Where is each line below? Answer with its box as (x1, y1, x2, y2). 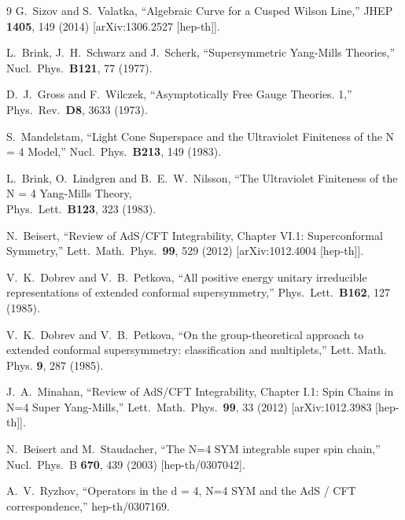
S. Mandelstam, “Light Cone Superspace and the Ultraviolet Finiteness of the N (6, 127, 395, 144)
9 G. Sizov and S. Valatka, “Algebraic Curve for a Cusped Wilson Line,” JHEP (6, 2, 393, 18)
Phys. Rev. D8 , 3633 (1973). (6, 101, 148, 117)
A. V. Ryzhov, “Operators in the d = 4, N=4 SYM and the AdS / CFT (6, 482, 356, 499)
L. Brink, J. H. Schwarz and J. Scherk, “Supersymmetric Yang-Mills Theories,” (6, 44, 395, 61)
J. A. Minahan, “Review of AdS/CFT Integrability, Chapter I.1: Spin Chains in (6, 383, 394, 400)
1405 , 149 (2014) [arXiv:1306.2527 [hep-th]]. (6, 17, 220, 34)
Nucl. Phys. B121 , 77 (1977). (6, 59, 153, 76)
